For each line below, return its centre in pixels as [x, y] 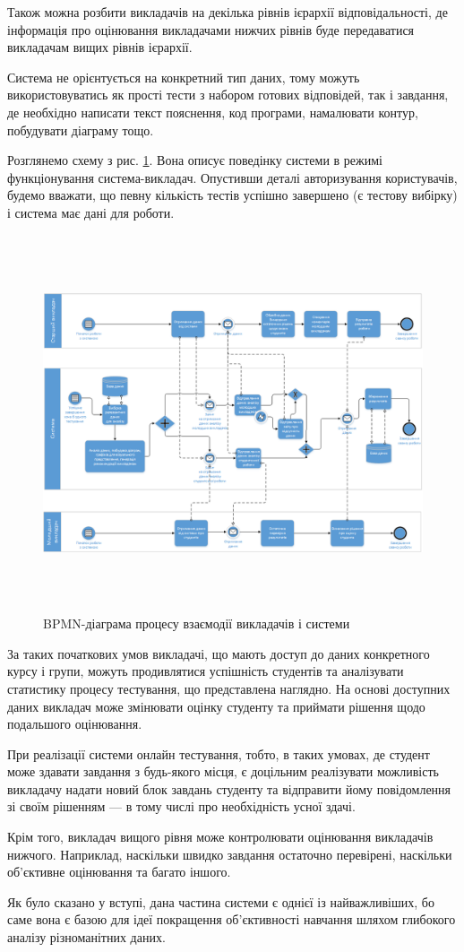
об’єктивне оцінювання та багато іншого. [119, 872]
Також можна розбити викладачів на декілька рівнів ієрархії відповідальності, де [228, 12]
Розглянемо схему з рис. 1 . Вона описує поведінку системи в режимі [195, 160]
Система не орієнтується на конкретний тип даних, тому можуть [184, 77]
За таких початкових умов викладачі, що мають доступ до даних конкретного [219, 653]
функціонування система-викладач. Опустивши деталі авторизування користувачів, [232, 177]
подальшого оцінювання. [75, 724]
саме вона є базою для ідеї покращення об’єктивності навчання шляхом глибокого [232, 919]
